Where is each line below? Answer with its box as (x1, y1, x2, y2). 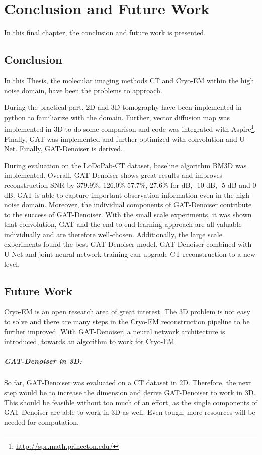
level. (4, 258, 20, 269)
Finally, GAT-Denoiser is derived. (19, 143, 123, 154)
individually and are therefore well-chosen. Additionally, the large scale (4, 229, 222, 239)
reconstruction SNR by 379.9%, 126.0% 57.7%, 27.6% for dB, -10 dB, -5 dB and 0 (4, 179, 256, 190)
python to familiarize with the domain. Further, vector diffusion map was (4, 111, 230, 122)
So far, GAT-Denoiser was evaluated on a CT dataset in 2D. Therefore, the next (4, 377, 252, 388)
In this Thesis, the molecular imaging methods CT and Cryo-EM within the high (4, 75, 254, 85)
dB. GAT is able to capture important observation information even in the (4, 189, 234, 200)
